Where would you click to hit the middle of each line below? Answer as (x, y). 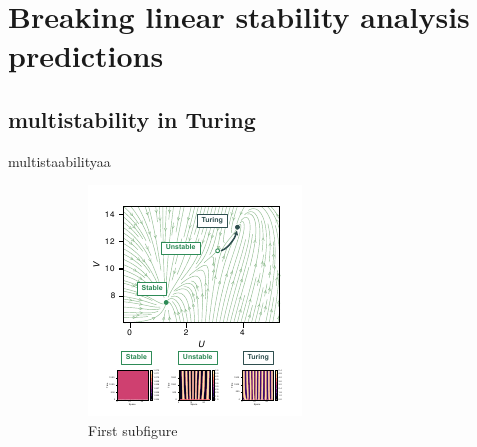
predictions (86, 55)
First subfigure (133, 429)
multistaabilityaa (59, 160)
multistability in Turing (132, 118)
